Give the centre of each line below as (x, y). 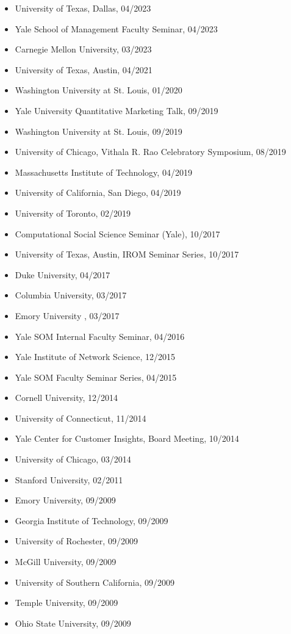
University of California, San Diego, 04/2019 (98, 193)
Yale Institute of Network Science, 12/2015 (95, 357)
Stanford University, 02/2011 (69, 479)
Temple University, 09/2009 (66, 603)
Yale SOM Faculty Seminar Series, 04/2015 (96, 377)
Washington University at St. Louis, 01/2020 (99, 90)
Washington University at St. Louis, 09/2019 (99, 131)
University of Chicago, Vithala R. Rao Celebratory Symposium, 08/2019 (150, 152)
